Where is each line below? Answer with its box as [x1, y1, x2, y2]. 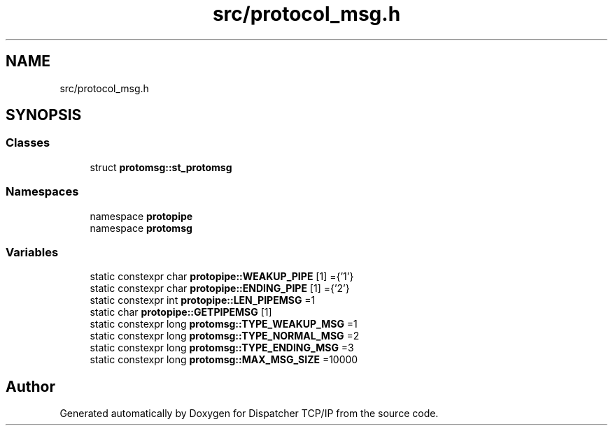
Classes [6, 136, 50, 150]
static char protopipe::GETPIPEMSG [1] [90, 306, 272, 319]
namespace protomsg [90, 221, 192, 234]
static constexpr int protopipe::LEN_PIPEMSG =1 [90, 294, 316, 307]
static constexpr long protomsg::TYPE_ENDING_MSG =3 [90, 342, 354, 354]
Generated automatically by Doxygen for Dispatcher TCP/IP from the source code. [59, 407, 439, 420]
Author [6, 377, 55, 395]
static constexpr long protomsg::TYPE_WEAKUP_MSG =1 [90, 318, 358, 330]
